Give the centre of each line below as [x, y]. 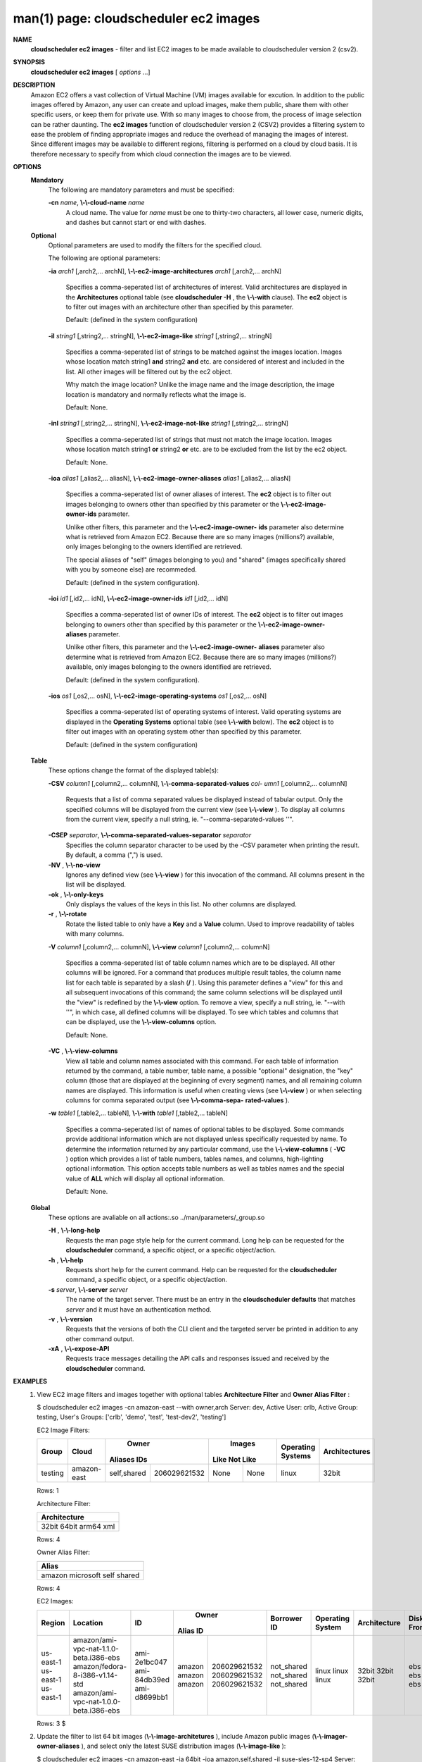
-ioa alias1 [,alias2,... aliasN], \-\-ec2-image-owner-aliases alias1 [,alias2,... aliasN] [170, 478]
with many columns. [95, 934]
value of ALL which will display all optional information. [145, 1178]
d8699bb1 [151, 1697]
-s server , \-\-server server [88, 1289]
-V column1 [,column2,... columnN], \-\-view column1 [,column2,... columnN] [159, 947]
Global [40, 1207]
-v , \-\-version [70, 1319]
